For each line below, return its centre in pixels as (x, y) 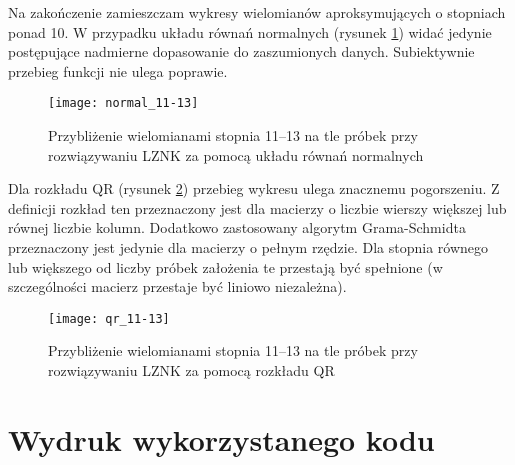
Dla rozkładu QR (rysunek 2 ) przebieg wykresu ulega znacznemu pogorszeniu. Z (254, 188)
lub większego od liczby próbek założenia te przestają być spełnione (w (225, 266)
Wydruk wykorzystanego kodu (221, 438)
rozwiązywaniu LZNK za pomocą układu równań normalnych (236, 154)
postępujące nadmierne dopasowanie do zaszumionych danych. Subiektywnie (241, 51)
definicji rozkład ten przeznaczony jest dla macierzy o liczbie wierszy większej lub (257, 207)
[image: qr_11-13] (109, 318)
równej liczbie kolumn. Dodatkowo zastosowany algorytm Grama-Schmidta (237, 227)
